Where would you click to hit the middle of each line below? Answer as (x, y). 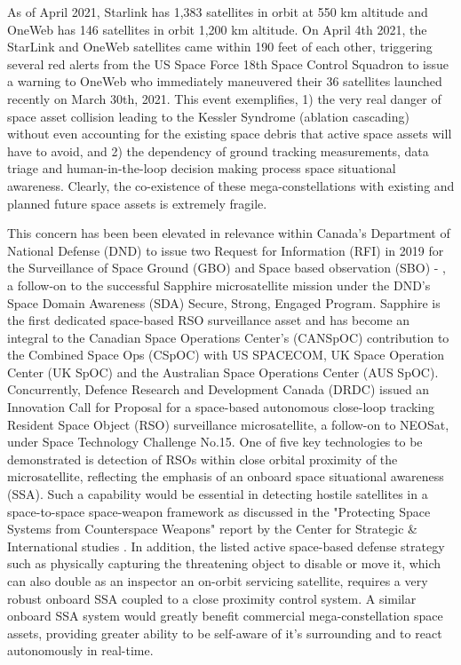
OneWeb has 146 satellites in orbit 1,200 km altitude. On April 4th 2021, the (217, 29)
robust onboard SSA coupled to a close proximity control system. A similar (212, 598)
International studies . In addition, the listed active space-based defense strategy (226, 546)
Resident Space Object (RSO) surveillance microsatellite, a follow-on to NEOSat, (228, 424)
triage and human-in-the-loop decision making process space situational (202, 168)
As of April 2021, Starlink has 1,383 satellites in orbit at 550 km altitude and (218, 12)
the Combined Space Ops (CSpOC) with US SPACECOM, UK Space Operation (226, 355)
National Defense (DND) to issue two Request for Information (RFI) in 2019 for (226, 250)
